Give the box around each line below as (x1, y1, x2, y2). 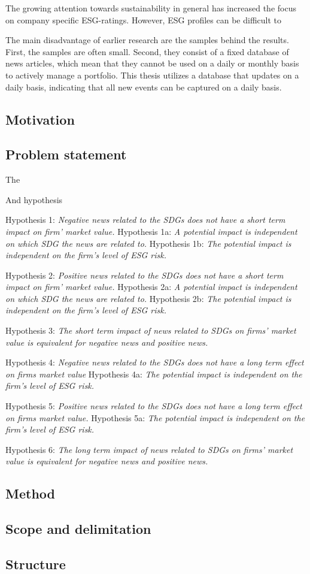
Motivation (5, 110, 75, 128)
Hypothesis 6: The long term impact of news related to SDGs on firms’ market (5, 443, 293, 455)
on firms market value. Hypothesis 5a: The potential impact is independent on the (5, 411, 305, 424)
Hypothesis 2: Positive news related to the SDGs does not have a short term (5, 268, 284, 281)
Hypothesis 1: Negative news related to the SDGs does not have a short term (5, 213, 285, 226)
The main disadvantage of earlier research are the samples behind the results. (5, 34, 289, 46)
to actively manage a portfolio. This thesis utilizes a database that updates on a (5, 68, 299, 81)
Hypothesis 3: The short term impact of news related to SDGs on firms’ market (5, 324, 296, 337)
